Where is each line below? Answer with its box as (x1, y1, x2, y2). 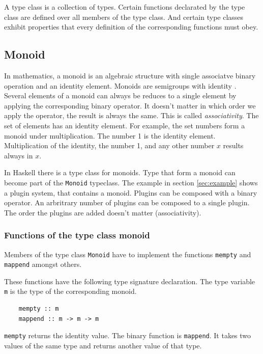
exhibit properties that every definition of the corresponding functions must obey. (4, 21, 258, 32)
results (223, 140, 244, 151)
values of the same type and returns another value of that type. (4, 340, 202, 350)
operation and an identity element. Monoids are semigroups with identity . (4, 80, 237, 91)
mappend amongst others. (4, 259, 82, 269)
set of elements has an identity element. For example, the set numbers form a (4, 120, 245, 130)
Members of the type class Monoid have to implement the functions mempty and (4, 249, 251, 259)
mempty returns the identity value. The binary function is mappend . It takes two (4, 330, 251, 341)
